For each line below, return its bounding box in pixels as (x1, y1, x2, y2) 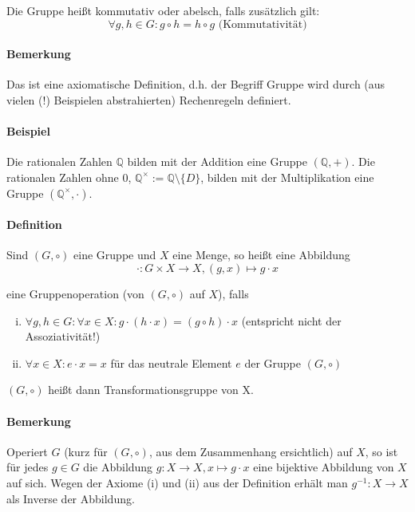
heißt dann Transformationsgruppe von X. (48, 381, 254, 398)
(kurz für (64, 443, 108, 459)
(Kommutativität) (218, 18, 307, 30)
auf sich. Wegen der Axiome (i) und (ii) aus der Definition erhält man (6, 474, 348, 490)
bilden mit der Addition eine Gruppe (127, 153, 307, 170)
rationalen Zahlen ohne (6, 168, 119, 185)
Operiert (6, 443, 48, 459)
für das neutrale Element (110, 354, 232, 371)
